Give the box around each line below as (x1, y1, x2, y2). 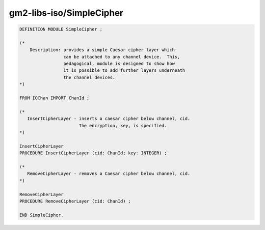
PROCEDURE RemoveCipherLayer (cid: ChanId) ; (19, 198, 131, 204)
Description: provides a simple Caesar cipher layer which (29, 47, 175, 53)
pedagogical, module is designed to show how (63, 61, 175, 66)
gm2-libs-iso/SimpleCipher (9, 7, 124, 18)
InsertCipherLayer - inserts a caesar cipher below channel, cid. (27, 116, 190, 121)
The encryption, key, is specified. (79, 123, 167, 128)
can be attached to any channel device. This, (63, 54, 180, 59)
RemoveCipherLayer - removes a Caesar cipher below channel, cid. (27, 171, 190, 176)
